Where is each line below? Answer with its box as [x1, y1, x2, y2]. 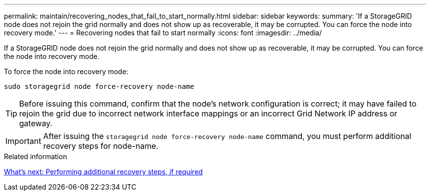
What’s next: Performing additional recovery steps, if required [4, 167, 203, 176]
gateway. [19, 118, 53, 128]
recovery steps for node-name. [43, 141, 159, 151]
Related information [4, 152, 67, 161]
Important [5, 136, 41, 146]
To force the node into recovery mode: [4, 67, 129, 76]
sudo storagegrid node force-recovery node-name [4, 83, 194, 90]
